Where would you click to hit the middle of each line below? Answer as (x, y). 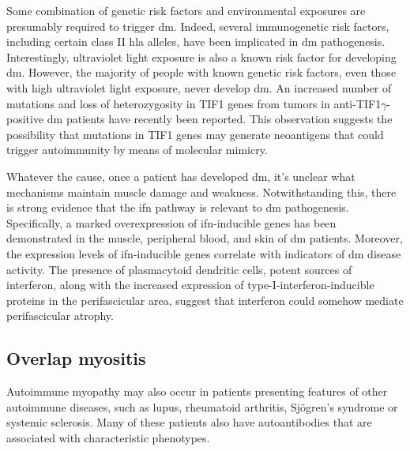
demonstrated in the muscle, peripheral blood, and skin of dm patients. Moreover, (205, 238)
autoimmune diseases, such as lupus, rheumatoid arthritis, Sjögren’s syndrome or (202, 406)
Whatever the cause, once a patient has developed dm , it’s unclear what (181, 176)
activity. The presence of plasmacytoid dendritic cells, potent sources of (179, 269)
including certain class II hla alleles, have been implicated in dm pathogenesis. (196, 41)
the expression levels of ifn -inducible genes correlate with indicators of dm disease (204, 253)
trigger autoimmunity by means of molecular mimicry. (137, 150)
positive (25, 119)
